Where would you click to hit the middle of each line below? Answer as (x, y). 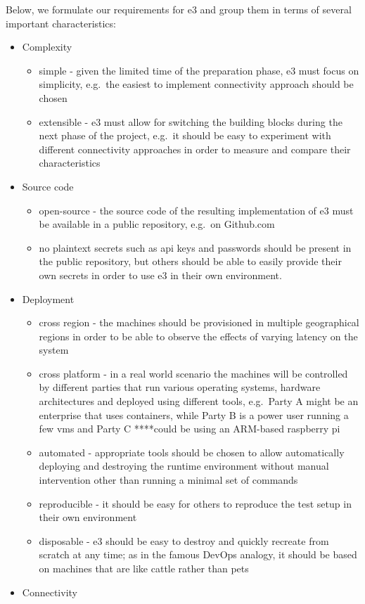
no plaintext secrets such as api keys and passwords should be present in (195, 247)
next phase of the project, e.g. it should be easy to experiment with (185, 135)
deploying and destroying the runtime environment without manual (184, 466)
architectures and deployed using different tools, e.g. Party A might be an (199, 401)
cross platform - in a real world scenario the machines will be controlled (193, 373)
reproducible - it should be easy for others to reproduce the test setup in (195, 503)
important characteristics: (61, 23)
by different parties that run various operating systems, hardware (180, 387)
